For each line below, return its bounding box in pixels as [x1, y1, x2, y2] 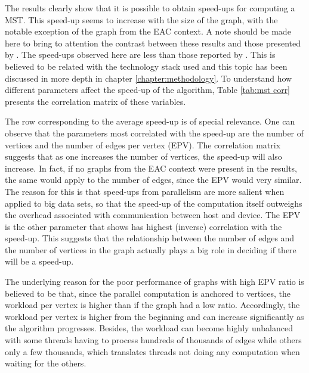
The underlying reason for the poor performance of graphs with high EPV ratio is [5, 275, 304, 288]
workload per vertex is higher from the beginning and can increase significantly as [5, 310, 304, 322]
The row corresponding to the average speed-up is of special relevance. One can [5, 115, 295, 128]
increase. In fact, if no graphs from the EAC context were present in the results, [5, 161, 297, 174]
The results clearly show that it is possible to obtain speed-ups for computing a [5, 2, 295, 14]
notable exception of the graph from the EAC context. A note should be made [5, 25, 291, 38]
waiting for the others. [5, 357, 86, 369]
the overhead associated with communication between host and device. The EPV [5, 209, 301, 221]
